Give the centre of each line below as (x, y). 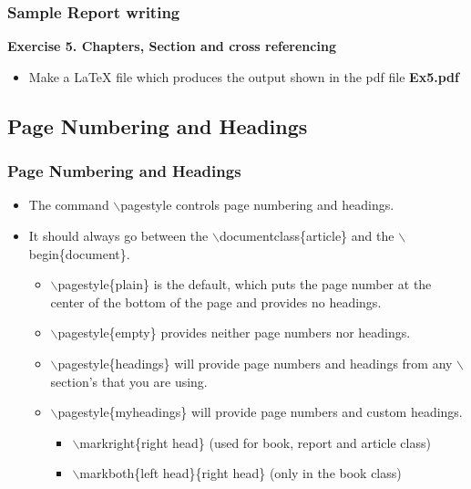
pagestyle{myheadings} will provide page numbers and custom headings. (260, 412)
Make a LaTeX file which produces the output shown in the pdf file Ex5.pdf (244, 76)
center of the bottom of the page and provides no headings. (216, 302)
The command (69, 205)
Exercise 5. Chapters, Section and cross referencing (172, 46)
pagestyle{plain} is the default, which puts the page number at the (245, 284)
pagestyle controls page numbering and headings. (257, 205)
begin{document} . (79, 253)
